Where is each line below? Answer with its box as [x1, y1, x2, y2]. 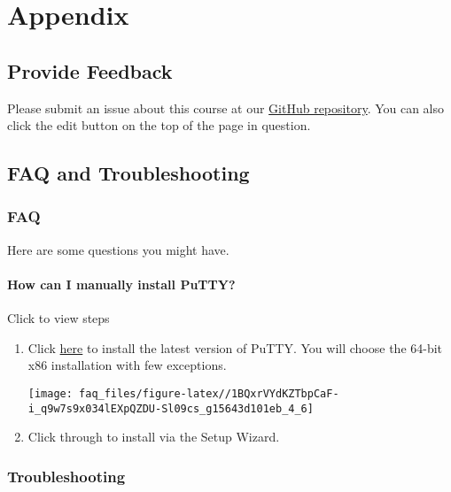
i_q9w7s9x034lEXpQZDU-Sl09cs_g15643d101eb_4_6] [27, 402, 314, 415]
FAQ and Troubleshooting [7, 159, 250, 187]
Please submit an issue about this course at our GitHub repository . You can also [7, 98, 445, 117]
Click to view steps [7, 309, 110, 327]
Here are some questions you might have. [7, 240, 229, 258]
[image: [27, 387, 73, 400]
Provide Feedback [7, 57, 173, 84]
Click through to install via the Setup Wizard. [27, 427, 280, 446]
